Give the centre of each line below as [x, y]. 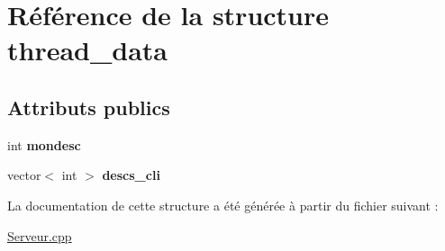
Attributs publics [89, 107]
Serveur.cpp [40, 235]
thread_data [88, 50]
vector [24, 175]
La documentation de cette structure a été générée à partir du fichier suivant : [223, 205]
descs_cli [131, 175]
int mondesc [44, 144]
